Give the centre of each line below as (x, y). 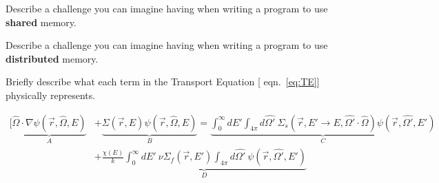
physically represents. (51, 95)
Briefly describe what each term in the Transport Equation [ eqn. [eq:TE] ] (163, 82)
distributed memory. (52, 58)
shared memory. (41, 22)
